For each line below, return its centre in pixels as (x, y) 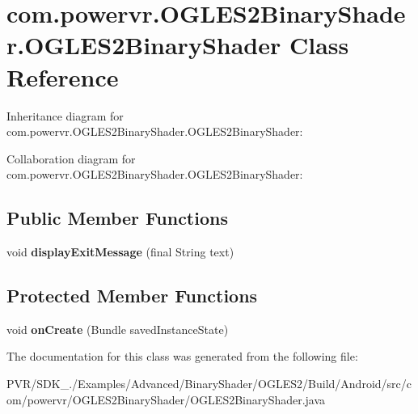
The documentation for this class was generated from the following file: (182, 356)
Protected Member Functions (132, 296)
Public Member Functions (117, 218)
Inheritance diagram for (65, 115)
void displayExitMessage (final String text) (120, 252)
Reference (63, 76)
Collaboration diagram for (71, 158)
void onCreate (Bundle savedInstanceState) (118, 329)
